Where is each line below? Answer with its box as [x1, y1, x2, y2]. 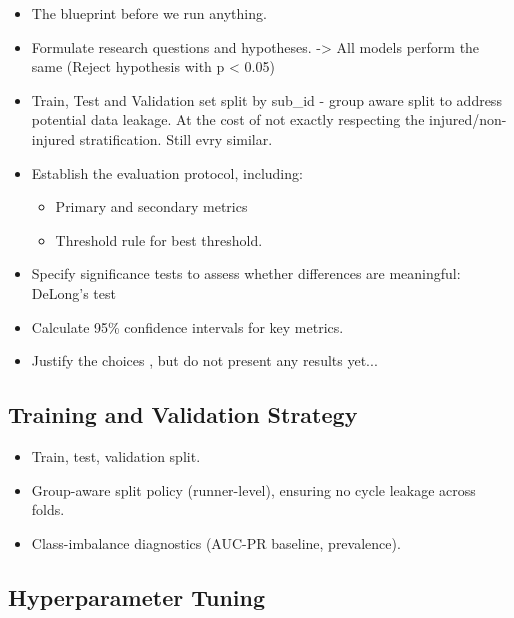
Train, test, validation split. [31, 445, 201, 466]
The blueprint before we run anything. [31, 3, 267, 23]
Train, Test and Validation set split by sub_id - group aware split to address [31, 89, 502, 110]
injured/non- [429, 109, 507, 130]
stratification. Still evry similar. [79, 128, 273, 149]
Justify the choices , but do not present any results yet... [31, 350, 378, 371]
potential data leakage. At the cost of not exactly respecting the [31, 109, 425, 130]
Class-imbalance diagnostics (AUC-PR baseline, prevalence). [31, 532, 401, 553]
